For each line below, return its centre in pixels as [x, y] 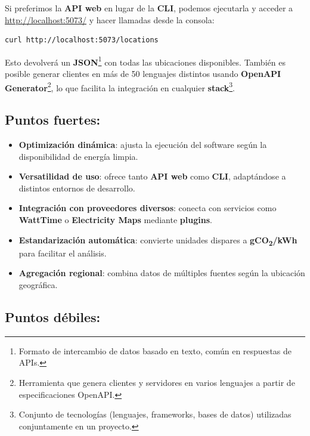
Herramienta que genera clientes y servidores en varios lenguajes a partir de [157, 382]
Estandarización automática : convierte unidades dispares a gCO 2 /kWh [158, 240]
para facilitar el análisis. [63, 253]
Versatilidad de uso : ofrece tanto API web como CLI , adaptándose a [152, 176]
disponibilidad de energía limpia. [78, 156]
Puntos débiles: [53, 316]
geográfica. [38, 284]
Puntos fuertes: [53, 120]
